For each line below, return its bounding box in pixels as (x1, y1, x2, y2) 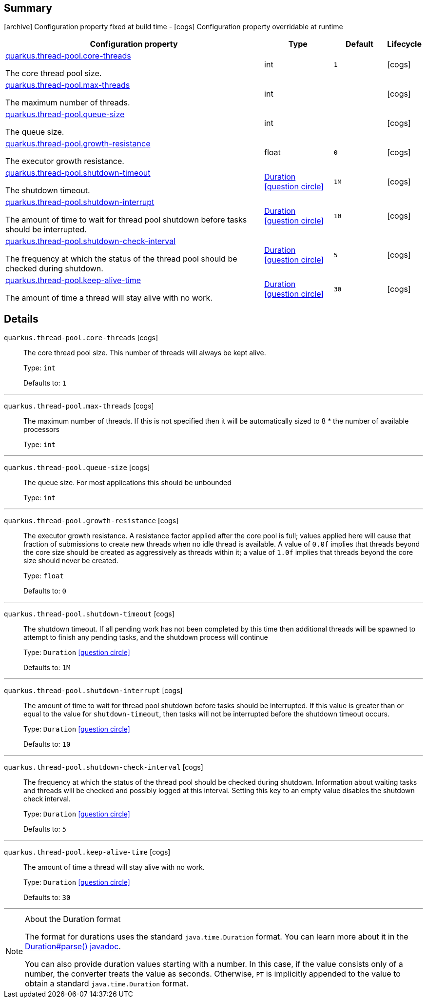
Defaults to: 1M (23, 663, 71, 672)
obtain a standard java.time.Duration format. (25, 979, 189, 989)
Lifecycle (387, 39, 422, 49)
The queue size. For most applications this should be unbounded (23, 478, 232, 487)
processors (23, 425, 59, 434)
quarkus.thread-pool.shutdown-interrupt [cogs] (4, 686, 183, 695)
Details (4, 312, 39, 325)
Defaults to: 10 (23, 740, 71, 749)
